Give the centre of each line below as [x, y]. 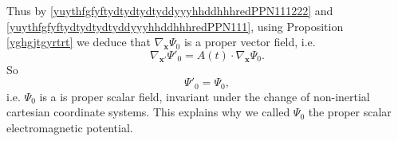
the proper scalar [350, 112]
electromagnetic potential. [70, 128]
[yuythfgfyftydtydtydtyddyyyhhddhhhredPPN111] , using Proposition [175, 26]
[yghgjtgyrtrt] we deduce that [79, 42]
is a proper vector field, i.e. [250, 42]
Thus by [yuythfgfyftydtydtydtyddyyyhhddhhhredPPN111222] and [170, 10]
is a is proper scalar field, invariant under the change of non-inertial [205, 96]
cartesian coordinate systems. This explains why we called [148, 112]
